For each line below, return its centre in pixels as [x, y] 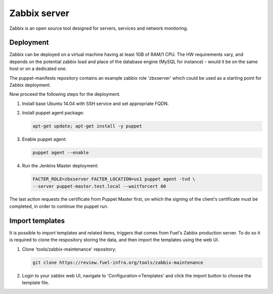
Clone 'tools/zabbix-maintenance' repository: [69, 249]
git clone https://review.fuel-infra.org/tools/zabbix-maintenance [118, 262]
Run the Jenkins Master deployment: [60, 166]
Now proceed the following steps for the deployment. [65, 94]
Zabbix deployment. [30, 85]
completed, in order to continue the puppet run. [59, 206]
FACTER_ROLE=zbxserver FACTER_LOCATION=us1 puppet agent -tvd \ [114, 179]
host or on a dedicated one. [38, 69]
